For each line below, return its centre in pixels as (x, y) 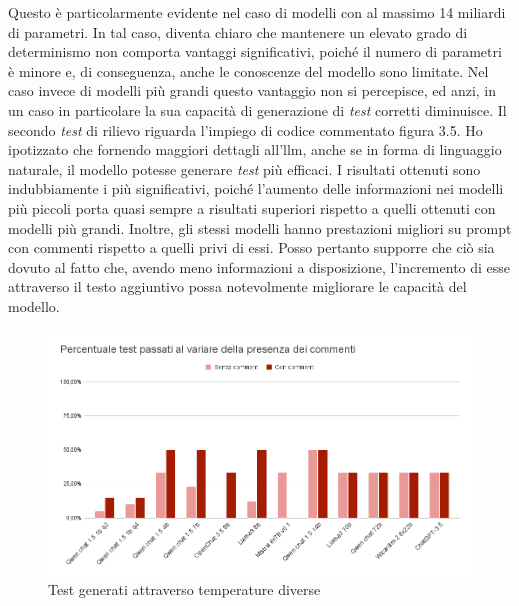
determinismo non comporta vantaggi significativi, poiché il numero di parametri (255, 51)
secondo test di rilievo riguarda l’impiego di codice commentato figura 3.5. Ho (245, 129)
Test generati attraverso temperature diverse (184, 589)
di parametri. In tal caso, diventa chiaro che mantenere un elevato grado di (238, 31)
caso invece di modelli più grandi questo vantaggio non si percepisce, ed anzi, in (252, 90)
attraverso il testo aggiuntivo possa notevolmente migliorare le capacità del (237, 286)
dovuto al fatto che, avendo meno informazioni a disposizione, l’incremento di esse (259, 266)
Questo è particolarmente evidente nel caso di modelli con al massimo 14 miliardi (257, 12)
